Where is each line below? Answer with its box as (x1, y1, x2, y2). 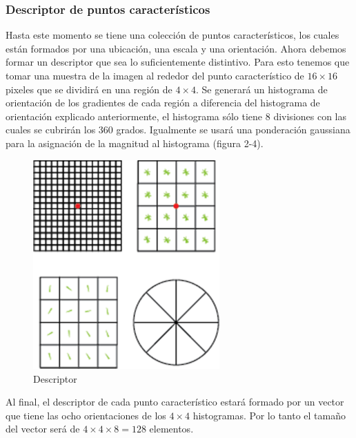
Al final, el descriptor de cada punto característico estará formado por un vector (6, 394, 344, 409)
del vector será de (6, 421, 80, 436)
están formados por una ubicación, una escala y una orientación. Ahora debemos (6, 41, 346, 55)
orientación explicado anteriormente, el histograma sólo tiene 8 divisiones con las (6, 108, 347, 123)
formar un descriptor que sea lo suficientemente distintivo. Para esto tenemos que (6, 55, 350, 69)
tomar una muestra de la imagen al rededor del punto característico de (6, 68, 304, 82)
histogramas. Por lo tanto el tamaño (192, 408, 346, 422)
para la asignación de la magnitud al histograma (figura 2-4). (6, 135, 264, 150)
